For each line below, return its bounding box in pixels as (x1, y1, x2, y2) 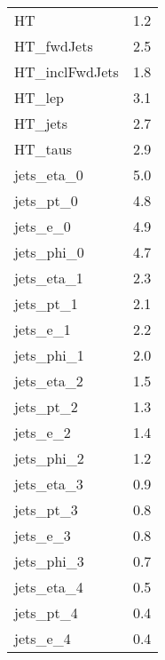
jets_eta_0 (14, 164, 83, 185)
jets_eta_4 (14, 577, 83, 597)
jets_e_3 (14, 525, 71, 545)
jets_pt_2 (14, 396, 78, 417)
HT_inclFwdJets (14, 61, 119, 82)
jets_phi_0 (14, 242, 84, 262)
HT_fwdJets (14, 36, 93, 56)
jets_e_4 (14, 628, 71, 648)
